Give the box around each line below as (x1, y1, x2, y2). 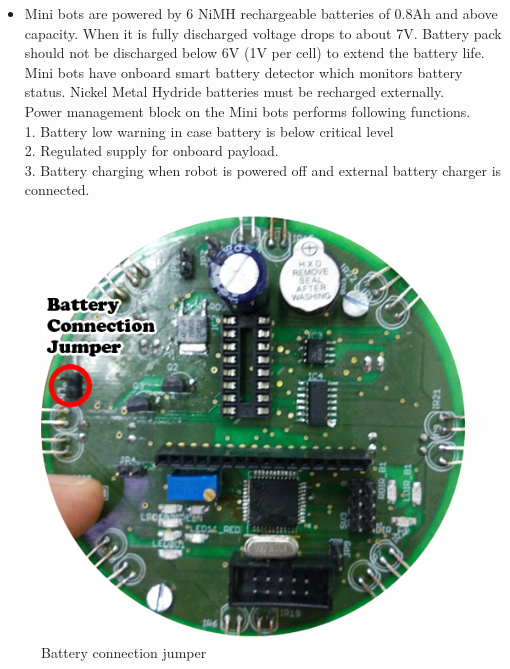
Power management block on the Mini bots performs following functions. (24, 100, 471, 121)
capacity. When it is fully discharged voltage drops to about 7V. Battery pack (24, 22, 502, 43)
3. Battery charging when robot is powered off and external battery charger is (24, 159, 502, 180)
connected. (24, 179, 90, 200)
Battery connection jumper (41, 641, 207, 662)
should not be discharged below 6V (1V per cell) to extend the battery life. (24, 42, 485, 63)
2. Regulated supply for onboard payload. (24, 140, 279, 161)
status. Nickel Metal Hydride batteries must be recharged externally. (24, 81, 445, 102)
